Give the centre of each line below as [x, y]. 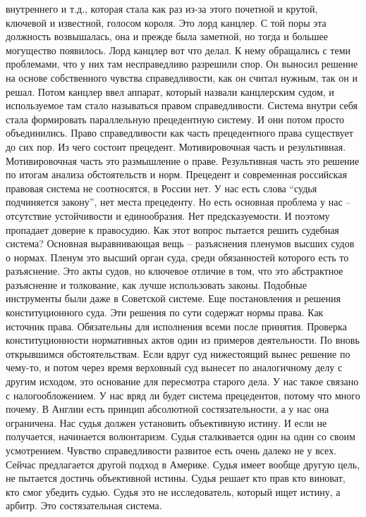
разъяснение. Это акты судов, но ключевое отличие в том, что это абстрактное [175, 271]
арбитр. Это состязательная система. [84, 505]
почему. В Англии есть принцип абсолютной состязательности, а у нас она [167, 409]
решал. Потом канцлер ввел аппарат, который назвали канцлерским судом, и [170, 91]
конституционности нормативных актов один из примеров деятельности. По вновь [183, 340]
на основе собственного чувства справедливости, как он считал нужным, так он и [182, 77]
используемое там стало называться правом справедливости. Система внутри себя [182, 105]
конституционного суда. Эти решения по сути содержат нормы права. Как [165, 312]
